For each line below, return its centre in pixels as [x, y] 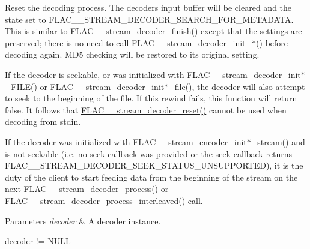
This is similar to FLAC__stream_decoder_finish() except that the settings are [153, 31]
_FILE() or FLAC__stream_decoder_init [85, 86]
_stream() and [278, 141]
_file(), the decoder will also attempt [237, 86]
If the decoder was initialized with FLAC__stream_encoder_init [126, 141]
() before [272, 42]
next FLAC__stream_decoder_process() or [87, 189]
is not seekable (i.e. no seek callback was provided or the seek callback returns [149, 153]
